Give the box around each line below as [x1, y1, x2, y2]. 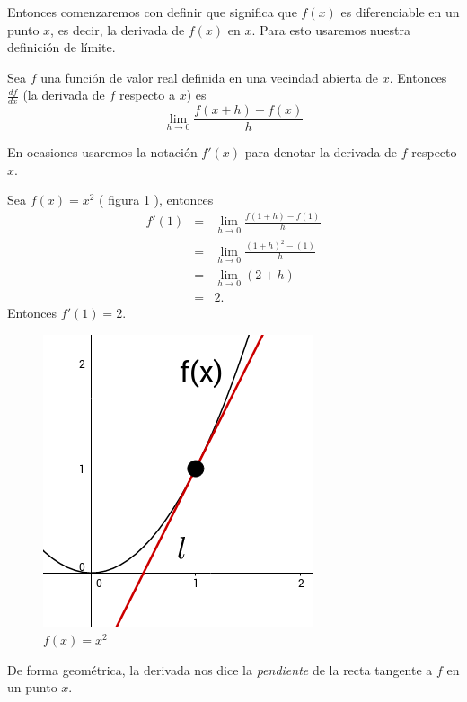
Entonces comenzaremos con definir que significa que [7, 3, 297, 21]
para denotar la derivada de [244, 143, 398, 162]
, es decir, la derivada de [50, 20, 185, 39]
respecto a [119, 85, 175, 104]
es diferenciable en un [340, 3, 460, 21]
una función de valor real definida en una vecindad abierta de [40, 67, 379, 86]
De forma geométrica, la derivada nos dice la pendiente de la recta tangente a [7, 660, 433, 679]
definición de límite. [7, 38, 116, 57]
